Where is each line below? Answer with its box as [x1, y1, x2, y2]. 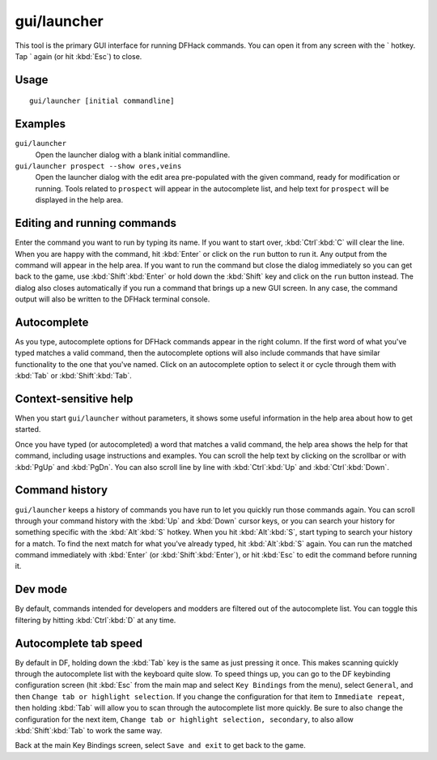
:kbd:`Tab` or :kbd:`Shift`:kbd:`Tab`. [15, 371, 133, 381]
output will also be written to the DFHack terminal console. [15, 294, 210, 304]
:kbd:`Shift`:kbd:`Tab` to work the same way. [15, 726, 163, 736]
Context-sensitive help [15, 391, 134, 405]
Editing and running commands [15, 216, 177, 230]
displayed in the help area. [35, 195, 124, 205]
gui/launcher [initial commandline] [29, 96, 175, 105]
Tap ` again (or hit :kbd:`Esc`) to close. [15, 51, 142, 61]
